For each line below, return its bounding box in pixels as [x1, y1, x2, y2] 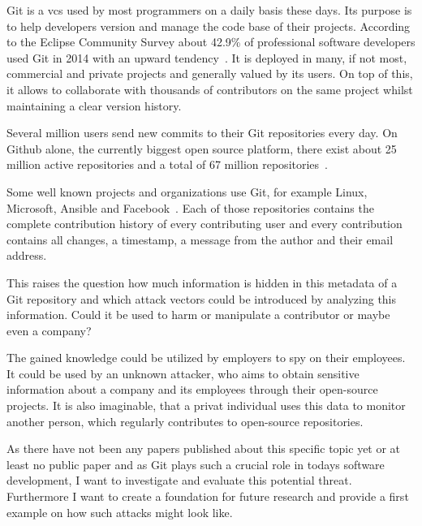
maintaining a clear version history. [6, 97, 182, 114]
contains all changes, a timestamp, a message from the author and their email [6, 231, 394, 248]
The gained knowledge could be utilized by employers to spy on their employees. [6, 349, 406, 366]
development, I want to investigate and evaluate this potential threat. [6, 472, 352, 489]
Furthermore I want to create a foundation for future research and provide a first [6, 488, 409, 505]
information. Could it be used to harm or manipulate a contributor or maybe [6, 306, 390, 323]
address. [6, 247, 47, 264]
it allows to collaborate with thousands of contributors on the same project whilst [6, 80, 413, 97]
